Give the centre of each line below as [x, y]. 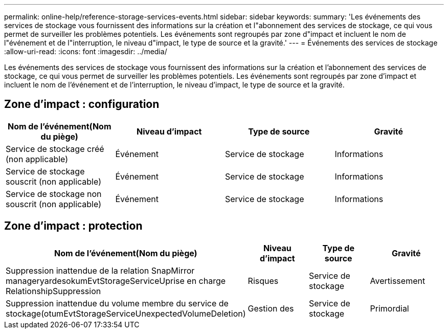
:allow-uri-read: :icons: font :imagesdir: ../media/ [86, 51]
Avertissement [398, 281]
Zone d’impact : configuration [82, 104]
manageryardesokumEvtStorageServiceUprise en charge [116, 281]
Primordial [389, 308]
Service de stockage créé [55, 149]
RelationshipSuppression [53, 291]
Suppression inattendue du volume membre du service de [117, 303]
